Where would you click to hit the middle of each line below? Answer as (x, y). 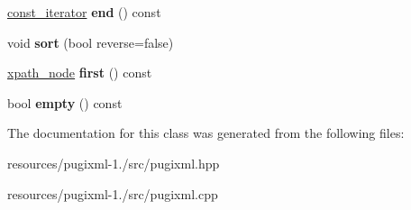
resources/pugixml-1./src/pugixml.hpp (114, 163)
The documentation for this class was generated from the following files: (206, 133)
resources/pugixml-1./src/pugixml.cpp (113, 193)
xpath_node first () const (80, 73)
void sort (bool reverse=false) (91, 42)
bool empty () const (65, 102)
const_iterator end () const (84, 12)
